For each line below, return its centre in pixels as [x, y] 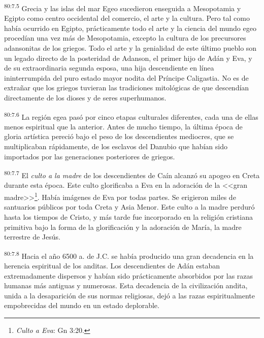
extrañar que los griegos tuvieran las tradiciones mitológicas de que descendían [127, 88]
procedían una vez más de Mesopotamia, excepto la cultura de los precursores [125, 38]
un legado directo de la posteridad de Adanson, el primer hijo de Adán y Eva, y [128, 58]
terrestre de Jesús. [32, 237]
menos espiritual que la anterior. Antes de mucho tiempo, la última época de [123, 126]
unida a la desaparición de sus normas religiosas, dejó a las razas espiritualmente [129, 295]
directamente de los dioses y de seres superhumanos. [85, 97]
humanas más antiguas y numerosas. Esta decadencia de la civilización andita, [126, 285]
